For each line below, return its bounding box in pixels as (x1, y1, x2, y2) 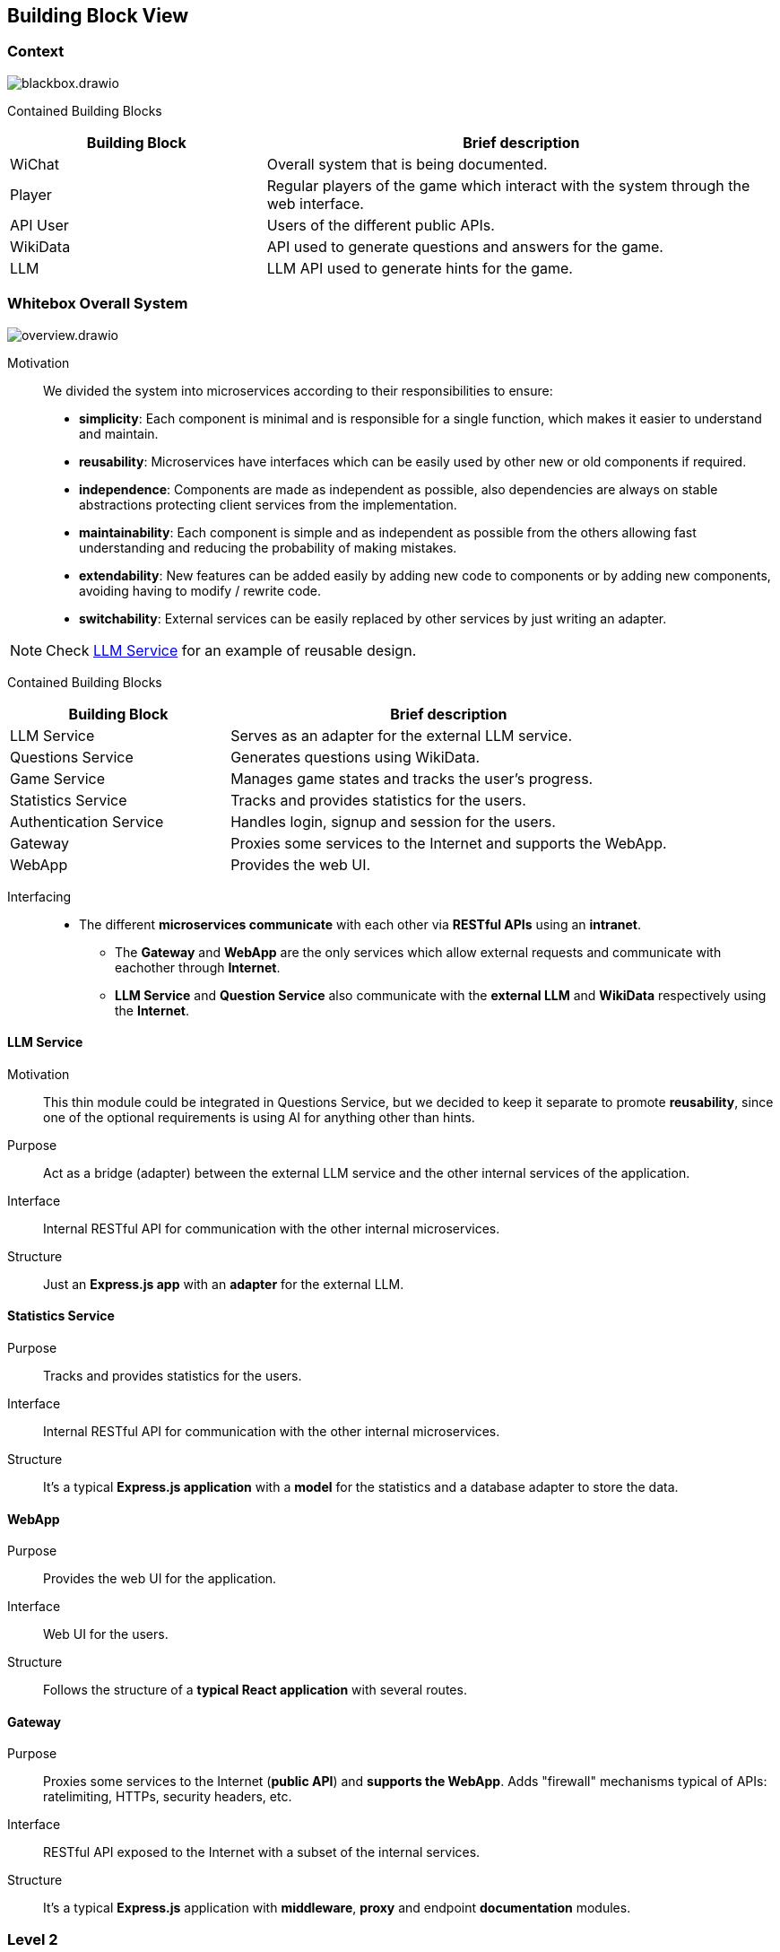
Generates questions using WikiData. (230, 747, 480, 766)
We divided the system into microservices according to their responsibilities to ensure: (43, 382, 553, 398)
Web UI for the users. (43, 1626, 169, 1643)
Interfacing (7, 888, 72, 904)
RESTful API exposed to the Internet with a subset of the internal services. (43, 1844, 481, 1860)
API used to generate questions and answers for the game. (266, 237, 663, 256)
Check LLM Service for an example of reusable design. (46, 640, 417, 659)
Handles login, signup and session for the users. (230, 812, 556, 831)
